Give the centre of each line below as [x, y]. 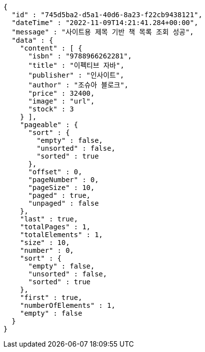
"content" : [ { [51, 48]
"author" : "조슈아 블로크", [78, 85]
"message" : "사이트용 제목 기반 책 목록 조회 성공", [103, 32]
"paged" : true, [59, 195]
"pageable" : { [49, 125]
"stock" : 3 [51, 109]
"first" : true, [51, 298]
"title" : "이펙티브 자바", [76, 65]
